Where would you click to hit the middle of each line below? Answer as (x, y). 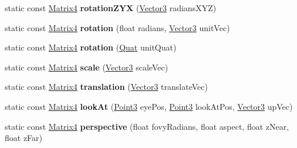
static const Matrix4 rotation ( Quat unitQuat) (91, 47)
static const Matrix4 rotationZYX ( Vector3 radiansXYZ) (111, 8)
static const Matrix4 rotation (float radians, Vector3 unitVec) (117, 27)
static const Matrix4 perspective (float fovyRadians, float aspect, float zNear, (147, 126)
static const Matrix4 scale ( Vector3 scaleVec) (87, 67)
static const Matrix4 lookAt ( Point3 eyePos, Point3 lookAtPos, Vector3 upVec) (149, 106)
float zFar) (24, 138)
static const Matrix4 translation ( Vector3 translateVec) (106, 87)
